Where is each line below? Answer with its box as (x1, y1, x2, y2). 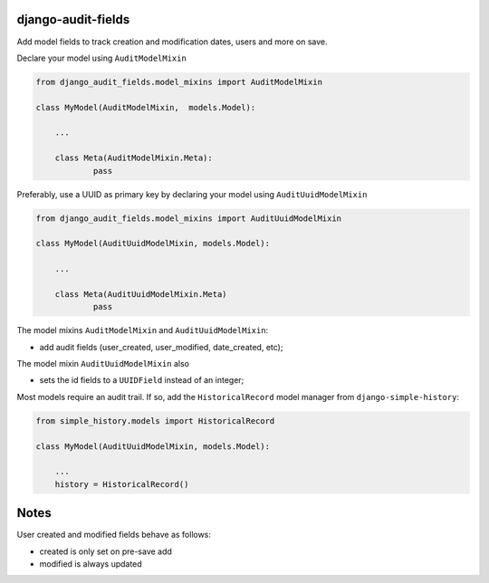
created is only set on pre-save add (39, 546, 172, 557)
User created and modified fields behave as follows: (16, 530, 212, 540)
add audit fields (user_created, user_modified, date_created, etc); (39, 341, 283, 352)
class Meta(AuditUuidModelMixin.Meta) (54, 289, 227, 299)
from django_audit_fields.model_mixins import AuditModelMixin (35, 77, 323, 87)
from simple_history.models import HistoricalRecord (35, 416, 275, 425)
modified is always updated (39, 559, 142, 569)
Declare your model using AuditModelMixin (16, 53, 187, 63)
